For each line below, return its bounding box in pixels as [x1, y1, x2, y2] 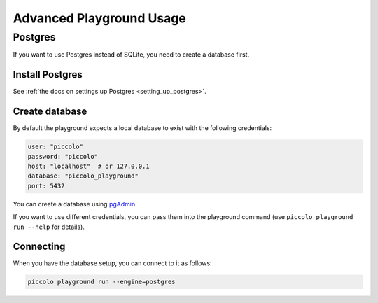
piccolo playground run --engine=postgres [27, 278, 176, 286]
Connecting [13, 241, 66, 253]
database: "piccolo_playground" [27, 172, 139, 180]
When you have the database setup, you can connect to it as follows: [13, 259, 213, 267]
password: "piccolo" [27, 153, 98, 160]
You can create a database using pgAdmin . [13, 199, 138, 208]
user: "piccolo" [27, 143, 84, 150]
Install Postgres [13, 69, 83, 80]
